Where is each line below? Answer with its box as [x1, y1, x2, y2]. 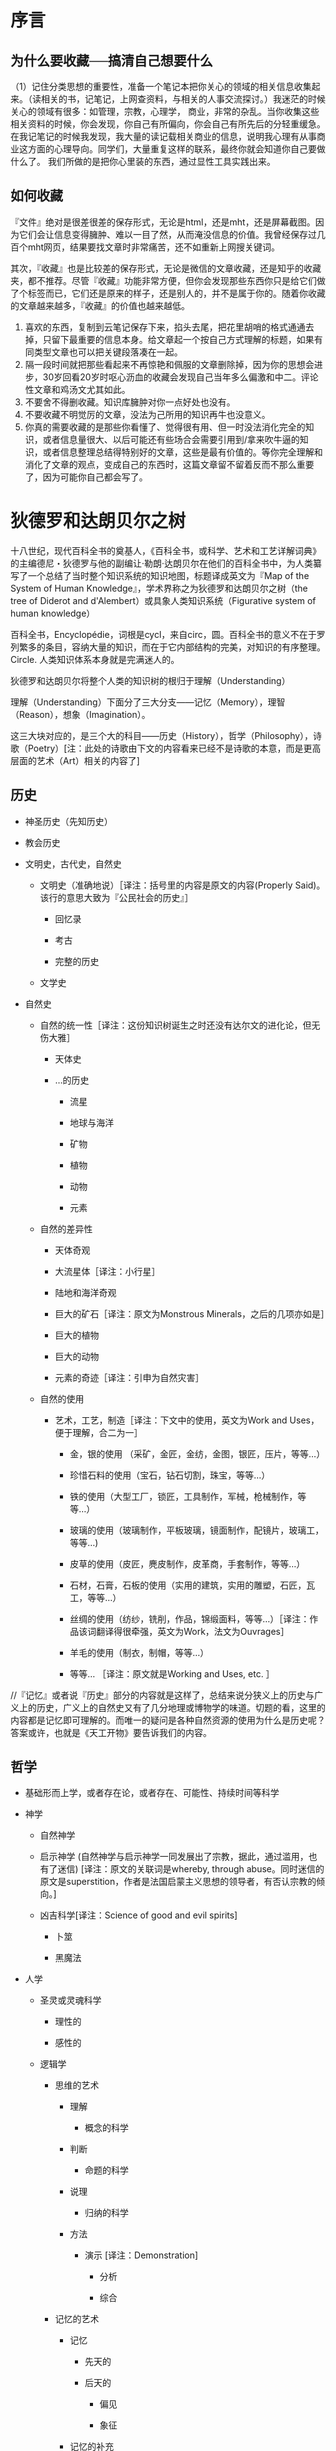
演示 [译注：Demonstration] [84, 2249, 199, 2261]
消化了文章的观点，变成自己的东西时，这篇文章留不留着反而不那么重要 [24, 458, 315, 470]
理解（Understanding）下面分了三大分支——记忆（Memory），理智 [10, 696, 286, 708]
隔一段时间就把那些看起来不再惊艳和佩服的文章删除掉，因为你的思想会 [24, 358, 315, 370]
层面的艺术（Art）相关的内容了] [10, 754, 140, 766]
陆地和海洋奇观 [54, 1286, 117, 1298]
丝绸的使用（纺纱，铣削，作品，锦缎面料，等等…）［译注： [69, 1612, 310, 1625]
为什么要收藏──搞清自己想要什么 [10, 52, 213, 69]
